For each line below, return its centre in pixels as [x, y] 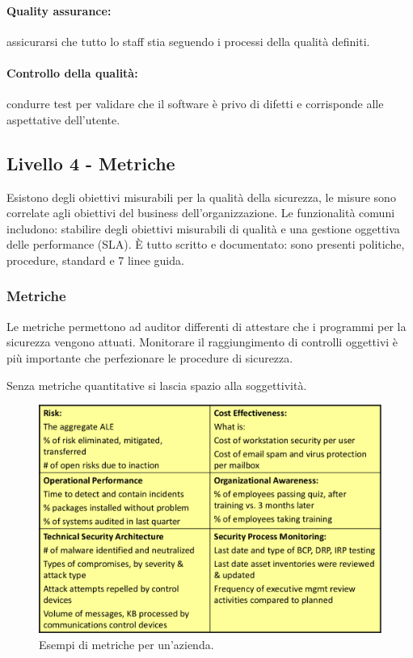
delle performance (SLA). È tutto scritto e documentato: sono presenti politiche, [206, 244]
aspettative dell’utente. [63, 119]
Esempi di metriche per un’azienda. [126, 644]
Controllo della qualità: [72, 72]
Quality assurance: [59, 10]
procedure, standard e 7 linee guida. [95, 260]
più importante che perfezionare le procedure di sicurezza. [150, 357]
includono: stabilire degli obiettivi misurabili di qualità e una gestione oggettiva [203, 228]
